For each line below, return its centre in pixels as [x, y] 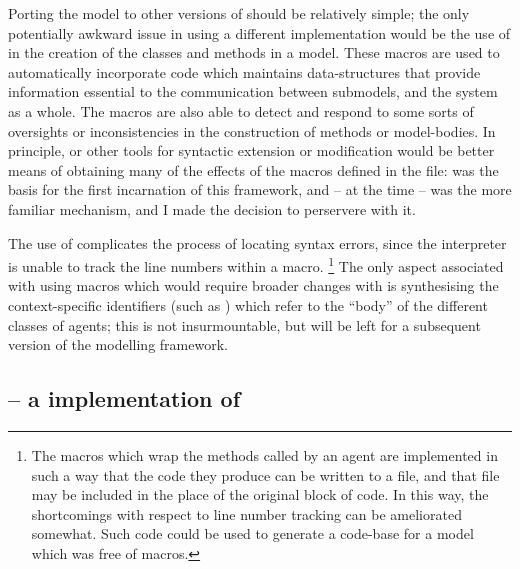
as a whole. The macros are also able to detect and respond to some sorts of [241, 110]
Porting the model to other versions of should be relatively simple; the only [239, 13]
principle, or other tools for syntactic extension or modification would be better [251, 150]
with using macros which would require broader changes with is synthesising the [253, 285]
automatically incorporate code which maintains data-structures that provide [244, 71]
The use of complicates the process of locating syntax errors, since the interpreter [257, 242]
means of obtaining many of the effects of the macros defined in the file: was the [253, 169]
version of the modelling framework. [118, 344]
